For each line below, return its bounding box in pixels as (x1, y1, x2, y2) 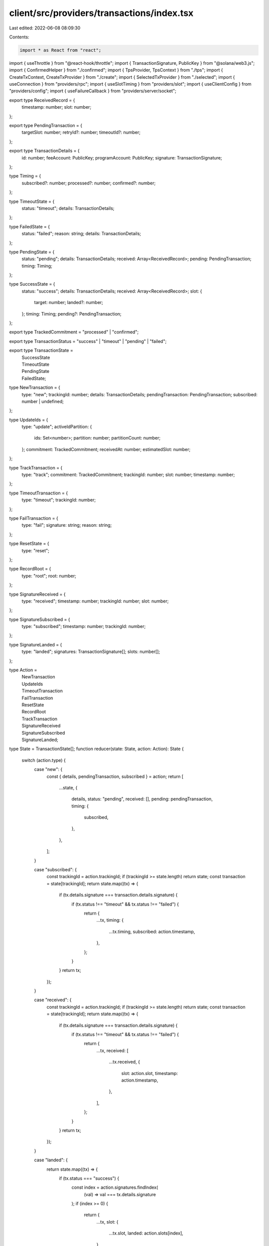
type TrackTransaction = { (9, 465, 63, 470)
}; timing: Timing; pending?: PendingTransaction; (21, 311, 122, 316)
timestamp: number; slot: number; (21, 104, 92, 110)
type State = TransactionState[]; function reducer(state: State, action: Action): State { (9, 746, 184, 752)
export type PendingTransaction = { (9, 123, 82, 129)
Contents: (9, 34, 29, 40)
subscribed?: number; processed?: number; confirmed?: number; (21, 180, 156, 186)
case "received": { (34, 997, 72, 1003)
